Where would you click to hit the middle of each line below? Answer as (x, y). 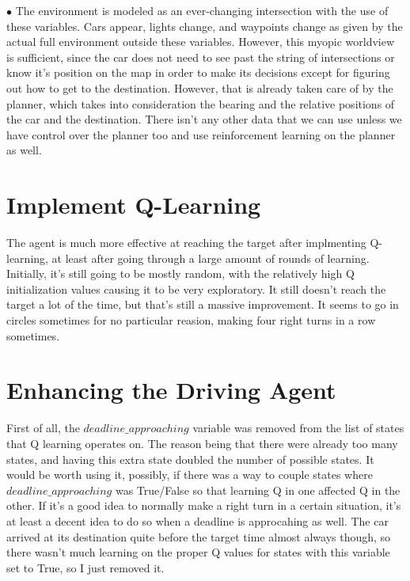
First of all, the (43, 428)
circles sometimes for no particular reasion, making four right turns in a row (191, 320)
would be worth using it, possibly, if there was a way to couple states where (190, 475)
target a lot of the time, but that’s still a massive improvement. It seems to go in (203, 304)
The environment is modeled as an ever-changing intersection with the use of (202, 10)
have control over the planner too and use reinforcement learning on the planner (201, 134)
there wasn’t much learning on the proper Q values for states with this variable (198, 552)
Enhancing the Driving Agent (171, 390)
